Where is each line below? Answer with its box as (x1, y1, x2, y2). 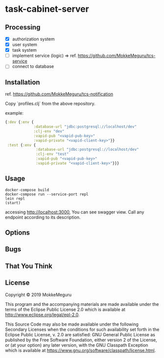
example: (5, 110, 23, 116)
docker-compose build (5, 187, 49, 192)
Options (5, 229, 30, 237)
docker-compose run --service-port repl (5, 192, 89, 197)
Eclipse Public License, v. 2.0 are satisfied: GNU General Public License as (5, 331, 155, 337)
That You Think (5, 262, 52, 270)
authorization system (12, 36, 55, 42)
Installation (5, 78, 40, 87)
